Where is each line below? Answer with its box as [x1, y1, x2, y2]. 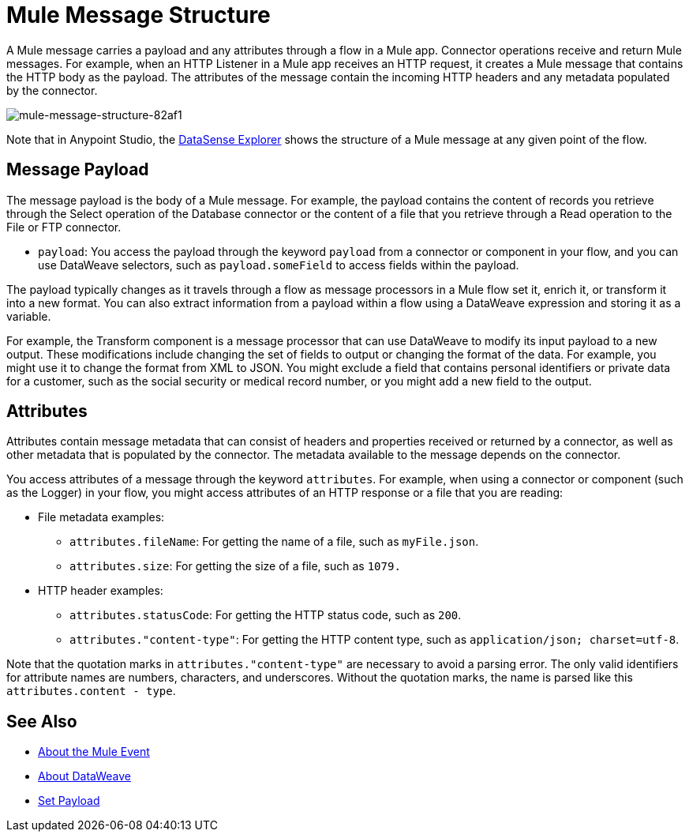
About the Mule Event [38, 745, 150, 759]
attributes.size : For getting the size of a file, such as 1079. [69, 559, 401, 573]
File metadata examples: [38, 510, 165, 524]
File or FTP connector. [6, 220, 122, 234]
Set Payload [38, 794, 100, 808]
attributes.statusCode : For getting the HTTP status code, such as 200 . [69, 608, 462, 622]
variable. [6, 309, 51, 323]
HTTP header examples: [38, 584, 163, 598]
